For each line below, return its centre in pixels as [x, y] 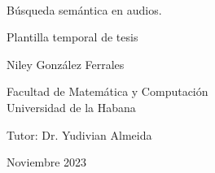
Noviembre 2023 [47, 162]
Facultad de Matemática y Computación [107, 91]
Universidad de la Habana [71, 107]
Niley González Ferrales [66, 64]
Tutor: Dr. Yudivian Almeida [79, 134]
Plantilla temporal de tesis [72, 37]
